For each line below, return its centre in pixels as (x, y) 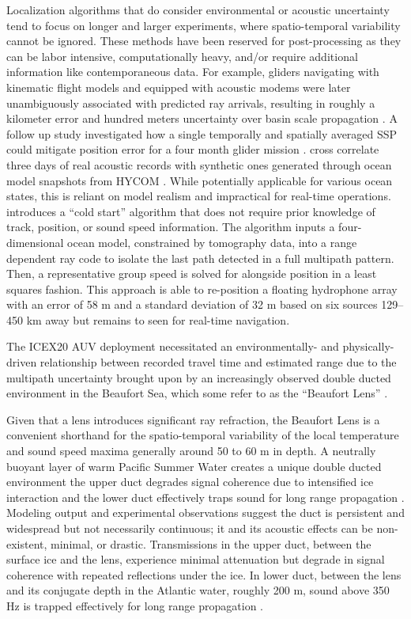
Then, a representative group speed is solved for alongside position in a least (192, 273)
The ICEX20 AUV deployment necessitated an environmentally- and (173, 346)
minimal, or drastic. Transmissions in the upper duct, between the (211, 543)
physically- (368, 346)
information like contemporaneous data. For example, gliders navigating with (193, 72)
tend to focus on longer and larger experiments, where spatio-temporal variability (204, 25)
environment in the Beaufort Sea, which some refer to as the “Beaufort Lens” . (197, 393)
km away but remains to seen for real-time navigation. (158, 319)
